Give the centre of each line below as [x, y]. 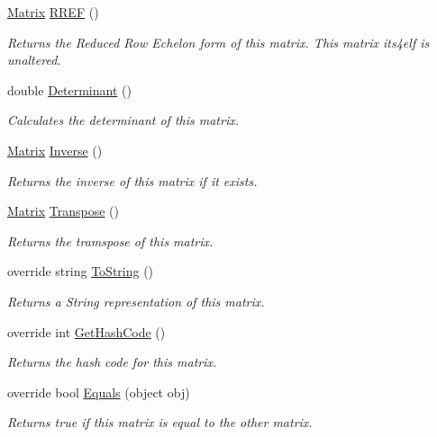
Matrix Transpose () [63, 211]
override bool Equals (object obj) [99, 392]
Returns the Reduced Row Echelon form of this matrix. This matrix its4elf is [218, 42]
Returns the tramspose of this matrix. [110, 241]
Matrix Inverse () [55, 150]
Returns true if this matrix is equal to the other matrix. [160, 422]
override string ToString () [81, 271]
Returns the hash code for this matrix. [112, 362]
